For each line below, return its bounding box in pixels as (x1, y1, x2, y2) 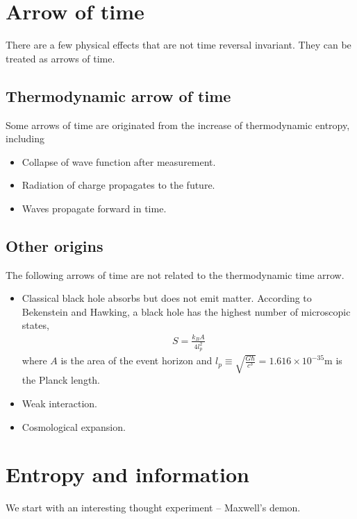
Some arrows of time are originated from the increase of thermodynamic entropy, (6, 117, 350, 132)
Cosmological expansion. (22, 419, 126, 434)
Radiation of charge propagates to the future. (22, 178, 215, 192)
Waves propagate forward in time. (22, 201, 167, 215)
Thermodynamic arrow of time (6, 85, 231, 106)
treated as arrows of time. (6, 51, 115, 65)
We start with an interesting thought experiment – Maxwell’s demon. (6, 500, 301, 515)
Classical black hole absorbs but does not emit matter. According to (22, 291, 312, 305)
